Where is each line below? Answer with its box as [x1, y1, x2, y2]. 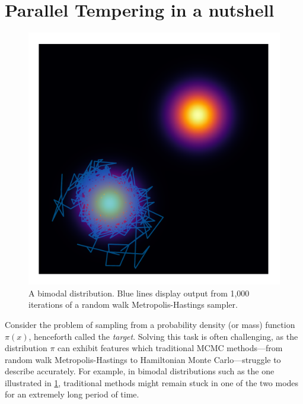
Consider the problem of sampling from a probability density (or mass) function [5, 318, 295, 330]
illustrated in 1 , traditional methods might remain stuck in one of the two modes [5, 376, 299, 389]
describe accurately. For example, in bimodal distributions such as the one [5, 365, 275, 377]
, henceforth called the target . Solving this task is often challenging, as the [28, 330, 298, 342]
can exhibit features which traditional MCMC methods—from [58, 342, 283, 354]
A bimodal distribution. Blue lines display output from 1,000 [28, 286, 250, 299]
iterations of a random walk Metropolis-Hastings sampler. [28, 298, 238, 311]
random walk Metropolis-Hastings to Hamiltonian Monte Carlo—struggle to [5, 353, 281, 365]
